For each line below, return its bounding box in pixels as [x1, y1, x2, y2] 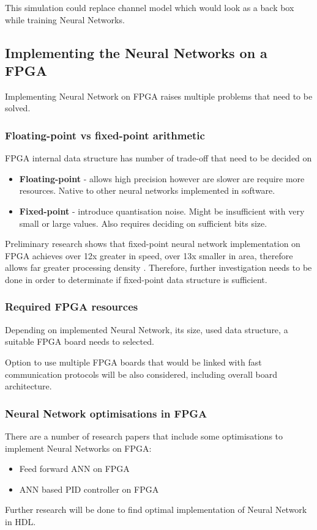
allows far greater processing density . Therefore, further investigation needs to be [5, 261, 312, 274]
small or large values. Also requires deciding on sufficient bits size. [19, 216, 267, 229]
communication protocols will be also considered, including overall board [5, 367, 277, 380]
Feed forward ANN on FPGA [19, 462, 130, 475]
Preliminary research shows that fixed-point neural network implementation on [5, 237, 300, 250]
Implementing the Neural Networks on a [5, 43, 267, 62]
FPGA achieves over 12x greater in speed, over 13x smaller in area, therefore [5, 249, 293, 262]
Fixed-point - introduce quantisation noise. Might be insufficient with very [19, 204, 305, 217]
